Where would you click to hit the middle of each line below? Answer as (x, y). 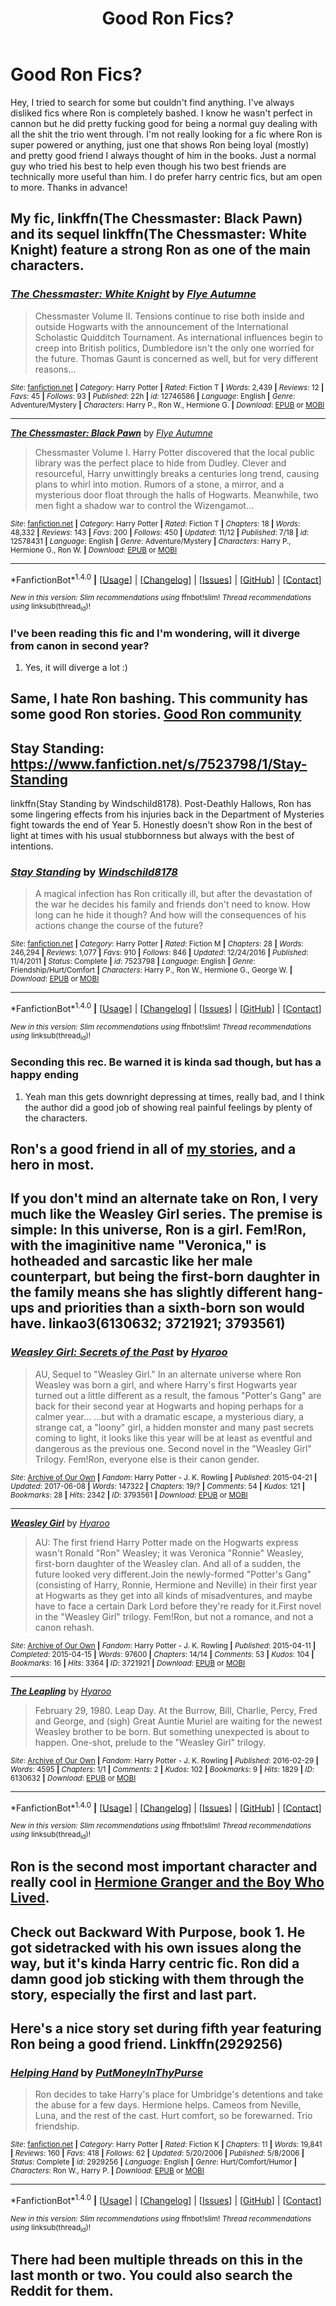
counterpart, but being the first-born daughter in (165, 1277)
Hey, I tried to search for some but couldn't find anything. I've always (152, 102)
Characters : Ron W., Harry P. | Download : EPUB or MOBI (107, 2171)
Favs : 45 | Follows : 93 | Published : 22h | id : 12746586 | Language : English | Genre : (153, 396)
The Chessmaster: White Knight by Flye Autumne (133, 294)
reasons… (55, 369)
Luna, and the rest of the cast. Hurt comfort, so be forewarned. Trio (173, 2116)
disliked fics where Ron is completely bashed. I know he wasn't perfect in (161, 113)
